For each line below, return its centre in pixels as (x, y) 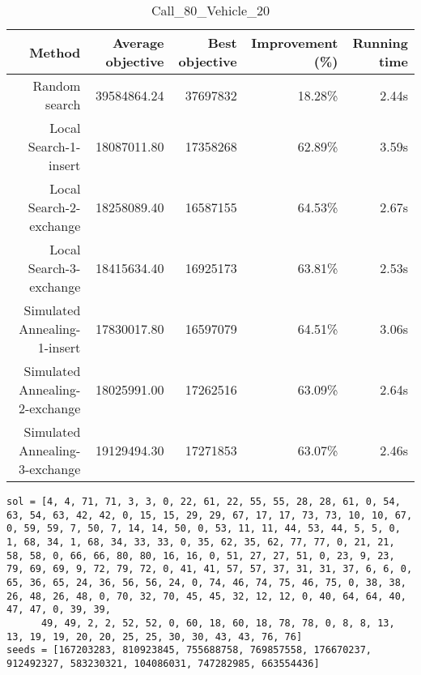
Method (55, 52)
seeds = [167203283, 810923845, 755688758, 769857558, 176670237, (189, 650)
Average (138, 43)
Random (57, 85)
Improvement (295, 43)
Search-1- (54, 146)
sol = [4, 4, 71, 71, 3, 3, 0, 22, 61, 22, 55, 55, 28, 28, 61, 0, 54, (204, 502)
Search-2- (54, 207)
